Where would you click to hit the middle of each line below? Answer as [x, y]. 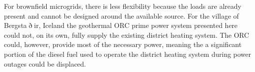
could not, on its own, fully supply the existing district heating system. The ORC [127, 35]
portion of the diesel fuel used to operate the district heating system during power [128, 54]
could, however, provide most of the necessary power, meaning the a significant [123, 44]
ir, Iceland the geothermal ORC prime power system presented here [136, 25]
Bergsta [15, 25]
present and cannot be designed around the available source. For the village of [122, 15]
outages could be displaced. [45, 63]
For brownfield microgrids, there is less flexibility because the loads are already [123, 6]
